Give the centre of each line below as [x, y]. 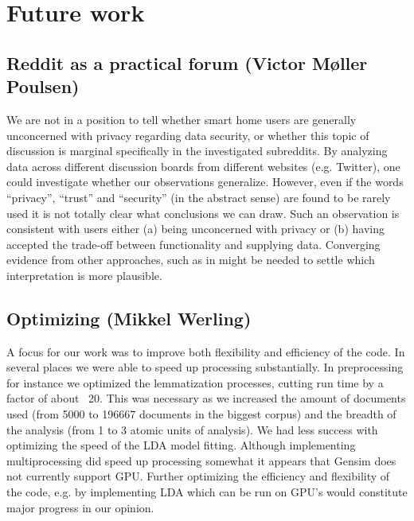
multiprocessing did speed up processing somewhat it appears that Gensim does [201, 460]
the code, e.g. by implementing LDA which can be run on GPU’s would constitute [207, 492]
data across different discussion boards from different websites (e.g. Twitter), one [203, 166]
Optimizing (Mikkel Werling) [129, 318]
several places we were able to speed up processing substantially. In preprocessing [205, 367]
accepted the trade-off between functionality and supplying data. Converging [193, 244]
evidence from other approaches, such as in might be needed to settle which [191, 260]
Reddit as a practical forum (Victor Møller [187, 62]
